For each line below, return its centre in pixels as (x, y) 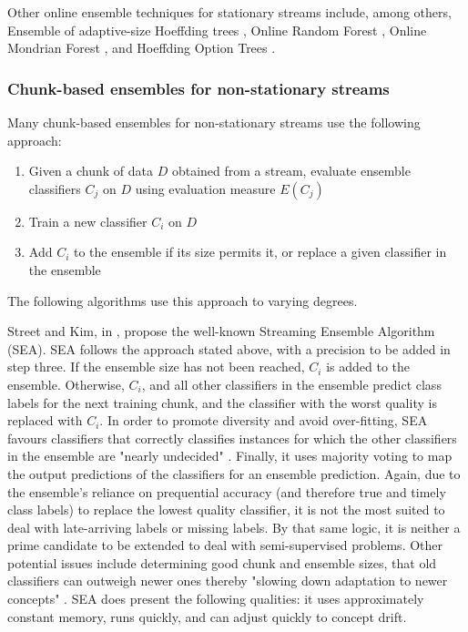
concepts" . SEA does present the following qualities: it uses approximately (216, 599)
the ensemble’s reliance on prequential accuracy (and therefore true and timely (227, 491)
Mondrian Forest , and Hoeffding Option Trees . (142, 48)
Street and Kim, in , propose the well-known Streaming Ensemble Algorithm (221, 331)
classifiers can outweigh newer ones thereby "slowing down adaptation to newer (228, 581)
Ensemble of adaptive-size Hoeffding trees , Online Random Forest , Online (217, 30)
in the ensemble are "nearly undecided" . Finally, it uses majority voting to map (230, 456)
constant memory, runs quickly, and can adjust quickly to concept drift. (207, 616)
